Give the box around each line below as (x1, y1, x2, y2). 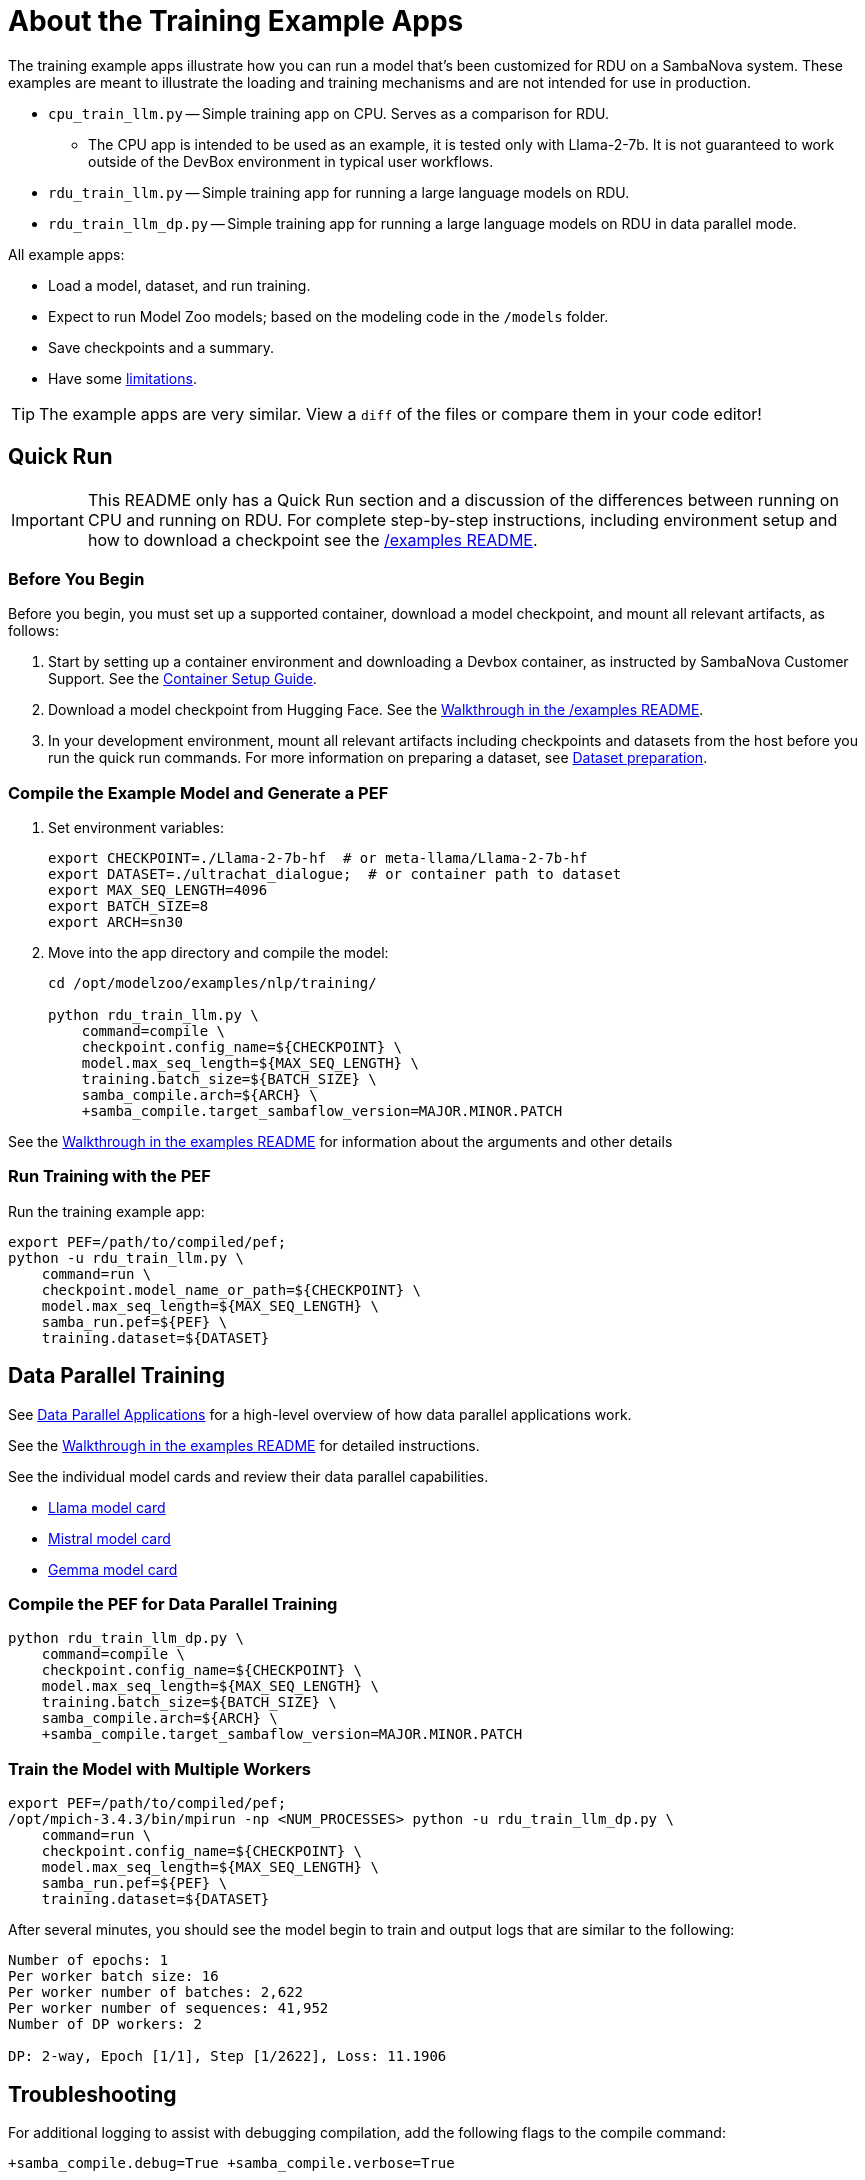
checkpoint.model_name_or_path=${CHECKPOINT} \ (41, 1281, 422, 1298)
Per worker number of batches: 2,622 (8, 1984, 304, 2001)
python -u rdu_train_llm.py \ (8, 1249, 245, 1266)
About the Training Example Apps (8, 4, 464, 38)
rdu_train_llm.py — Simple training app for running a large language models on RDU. (48, 183, 630, 201)
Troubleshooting (8, 2081, 177, 2107)
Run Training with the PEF (8, 1166, 211, 1187)
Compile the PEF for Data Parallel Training (8, 1594, 338, 1615)
